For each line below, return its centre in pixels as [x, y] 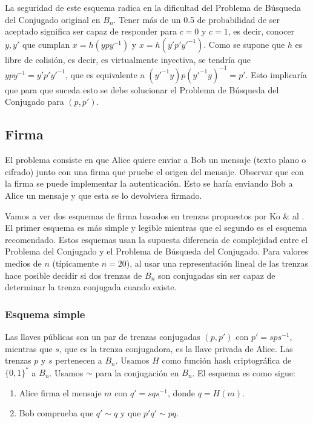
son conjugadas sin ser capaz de [216, 275]
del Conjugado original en [53, 19]
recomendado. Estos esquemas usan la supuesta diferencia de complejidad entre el [156, 239]
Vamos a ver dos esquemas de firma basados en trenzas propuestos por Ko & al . [155, 215]
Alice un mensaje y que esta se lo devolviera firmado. [104, 195]
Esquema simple [45, 314]
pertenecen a [79, 360]
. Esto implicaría [276, 74]
